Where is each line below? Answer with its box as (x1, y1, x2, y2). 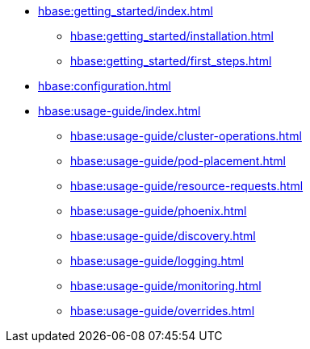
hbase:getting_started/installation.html (70, 29, 274, 43)
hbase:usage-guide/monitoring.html (70, 279, 262, 293)
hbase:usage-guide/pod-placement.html (70, 154, 286, 168)
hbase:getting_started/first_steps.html (70, 54, 272, 68)
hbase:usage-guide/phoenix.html (70, 204, 247, 218)
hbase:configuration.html (38, 79, 171, 93)
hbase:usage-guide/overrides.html (70, 304, 255, 318)
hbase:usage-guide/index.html (38, 104, 201, 118)
